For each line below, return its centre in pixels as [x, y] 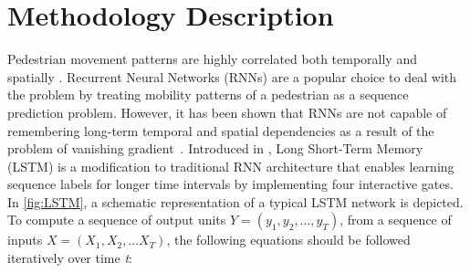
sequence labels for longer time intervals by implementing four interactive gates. [230, 184]
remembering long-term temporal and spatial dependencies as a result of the [221, 130]
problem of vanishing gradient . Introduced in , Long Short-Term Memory [215, 148]
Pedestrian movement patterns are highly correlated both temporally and [212, 59]
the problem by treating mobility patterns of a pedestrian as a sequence [208, 94]
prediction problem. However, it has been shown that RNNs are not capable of [227, 112]
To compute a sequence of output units [117, 220]
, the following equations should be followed [288, 240]
